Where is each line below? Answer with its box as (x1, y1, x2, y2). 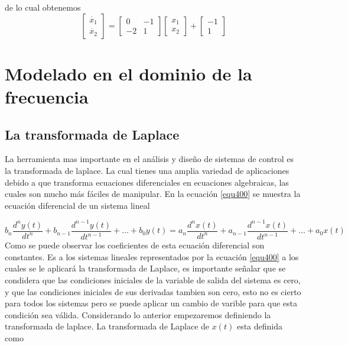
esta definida (236, 320, 282, 332)
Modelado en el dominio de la (5, 61, 252, 85)
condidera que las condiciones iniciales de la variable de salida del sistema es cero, (5, 274, 301, 286)
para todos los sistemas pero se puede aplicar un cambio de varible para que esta (5, 297, 297, 309)
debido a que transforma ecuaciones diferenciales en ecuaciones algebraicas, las (5, 176, 289, 188)
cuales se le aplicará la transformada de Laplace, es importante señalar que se (5, 262, 286, 274)
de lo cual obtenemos (5, 1, 81, 13)
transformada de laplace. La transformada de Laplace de (5, 320, 210, 332)
